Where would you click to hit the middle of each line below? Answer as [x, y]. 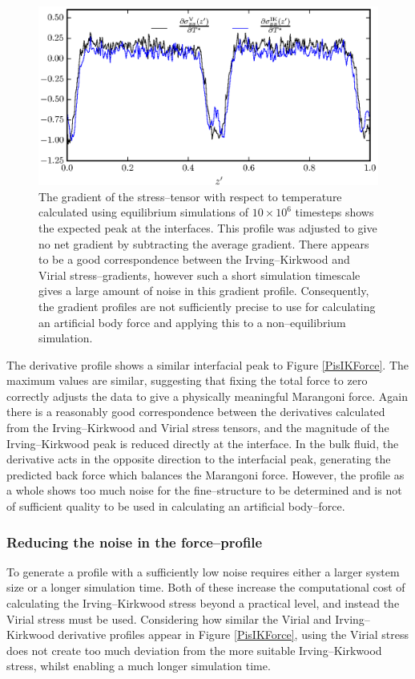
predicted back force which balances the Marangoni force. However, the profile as [205, 474]
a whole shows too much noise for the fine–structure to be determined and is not [204, 490]
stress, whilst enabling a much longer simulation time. [139, 666]
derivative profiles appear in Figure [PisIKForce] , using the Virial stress [233, 635]
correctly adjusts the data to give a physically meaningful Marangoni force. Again [207, 396]
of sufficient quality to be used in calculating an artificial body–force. [176, 506]
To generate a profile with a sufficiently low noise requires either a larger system [203, 571]
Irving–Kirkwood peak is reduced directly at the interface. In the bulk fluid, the [203, 443]
